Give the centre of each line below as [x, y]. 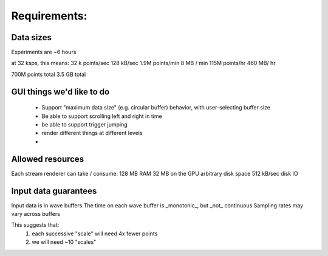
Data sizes [31, 37]
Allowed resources [48, 159]
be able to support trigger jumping [84, 125]
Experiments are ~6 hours [44, 52]
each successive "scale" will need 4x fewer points [95, 234]
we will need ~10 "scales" [64, 242]
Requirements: [49, 16]
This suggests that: [35, 225]
